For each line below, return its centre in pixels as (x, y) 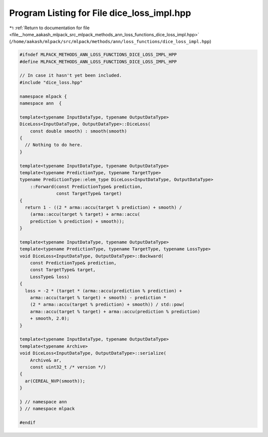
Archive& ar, (46, 360)
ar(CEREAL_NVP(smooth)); (55, 381)
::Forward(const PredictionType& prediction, (86, 187)
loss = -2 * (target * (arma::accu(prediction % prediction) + (103, 291)
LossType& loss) (50, 277)
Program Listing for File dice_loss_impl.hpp (100, 13)
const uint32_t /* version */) (68, 367)
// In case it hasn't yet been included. (71, 75)
